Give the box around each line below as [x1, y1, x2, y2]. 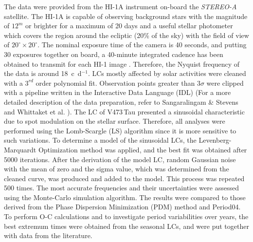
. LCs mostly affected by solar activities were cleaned [88, 68, 246, 78]
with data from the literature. [4, 230, 92, 241]
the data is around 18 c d [4, 68, 82, 78]
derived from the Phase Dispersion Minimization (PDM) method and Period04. [4, 202, 241, 212]
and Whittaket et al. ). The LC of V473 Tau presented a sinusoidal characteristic [4, 106, 245, 116]
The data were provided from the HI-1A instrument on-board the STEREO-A [4, 1, 237, 11]
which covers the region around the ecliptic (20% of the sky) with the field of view [4, 30, 249, 40]
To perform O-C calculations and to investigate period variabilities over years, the [4, 211, 249, 222]
